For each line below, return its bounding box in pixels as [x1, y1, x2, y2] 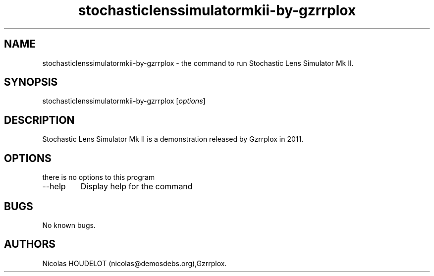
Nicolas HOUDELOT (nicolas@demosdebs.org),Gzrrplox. [42, 259, 227, 268]
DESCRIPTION [4, 113, 75, 126]
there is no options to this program [42, 173, 155, 182]
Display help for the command [80, 181, 193, 192]
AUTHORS [4, 238, 56, 251]
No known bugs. [42, 221, 96, 229]
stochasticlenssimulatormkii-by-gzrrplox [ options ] [42, 97, 206, 106]
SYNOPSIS [4, 76, 58, 89]
